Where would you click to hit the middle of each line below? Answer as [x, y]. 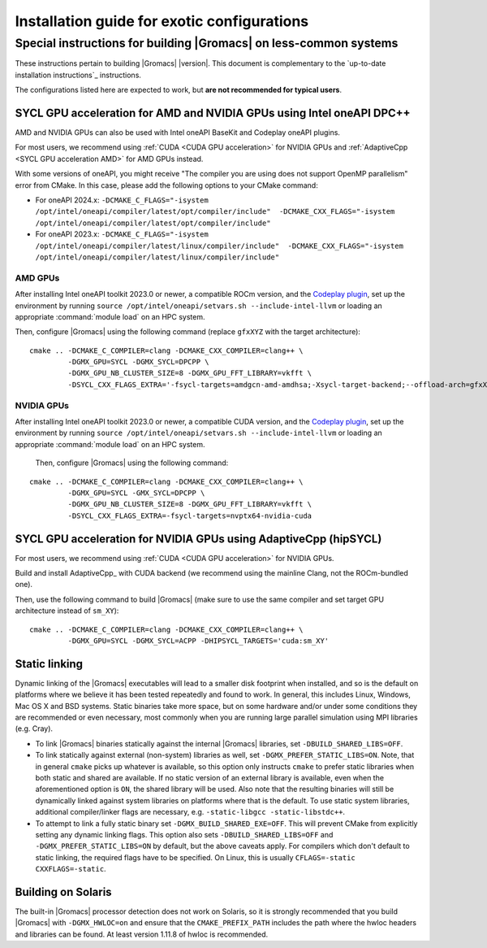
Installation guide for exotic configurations [162, 21]
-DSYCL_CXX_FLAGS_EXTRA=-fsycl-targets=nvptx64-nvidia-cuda [190, 515]
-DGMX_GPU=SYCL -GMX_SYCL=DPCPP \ [136, 493]
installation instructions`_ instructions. [78, 75]
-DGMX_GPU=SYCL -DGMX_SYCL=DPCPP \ [139, 362]
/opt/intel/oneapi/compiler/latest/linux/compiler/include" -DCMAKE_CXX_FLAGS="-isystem [219, 246]
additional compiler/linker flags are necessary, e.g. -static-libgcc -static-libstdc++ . [190, 812]
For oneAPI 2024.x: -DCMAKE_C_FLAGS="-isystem [122, 200]
